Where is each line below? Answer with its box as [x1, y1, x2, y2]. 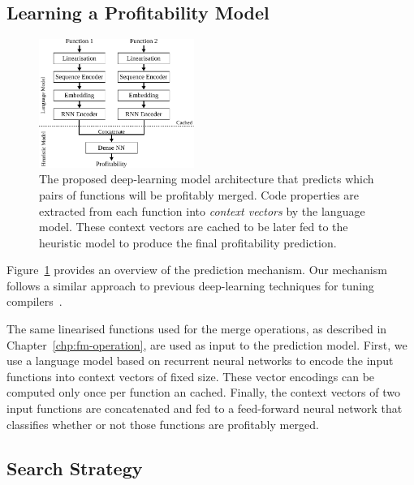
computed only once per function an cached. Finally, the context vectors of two [6, 384, 400, 401]
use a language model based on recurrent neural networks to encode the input [6, 352, 394, 369]
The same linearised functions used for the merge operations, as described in [6, 320, 387, 337]
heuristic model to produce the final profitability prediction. [39, 234, 337, 251]
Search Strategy [6, 455, 143, 480]
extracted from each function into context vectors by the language [39, 202, 365, 219]
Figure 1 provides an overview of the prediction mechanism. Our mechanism [6, 261, 387, 278]
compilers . [6, 293, 63, 310]
